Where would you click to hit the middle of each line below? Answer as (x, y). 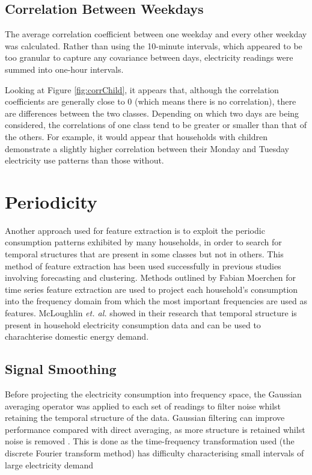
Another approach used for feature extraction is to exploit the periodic (135, 230)
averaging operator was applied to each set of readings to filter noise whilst (143, 406)
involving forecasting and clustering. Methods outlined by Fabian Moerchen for (151, 277)
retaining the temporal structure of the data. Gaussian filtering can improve (145, 418)
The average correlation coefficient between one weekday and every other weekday (156, 34)
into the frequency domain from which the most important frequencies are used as (156, 301)
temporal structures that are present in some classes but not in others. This (144, 254)
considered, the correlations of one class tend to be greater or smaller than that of (156, 125)
